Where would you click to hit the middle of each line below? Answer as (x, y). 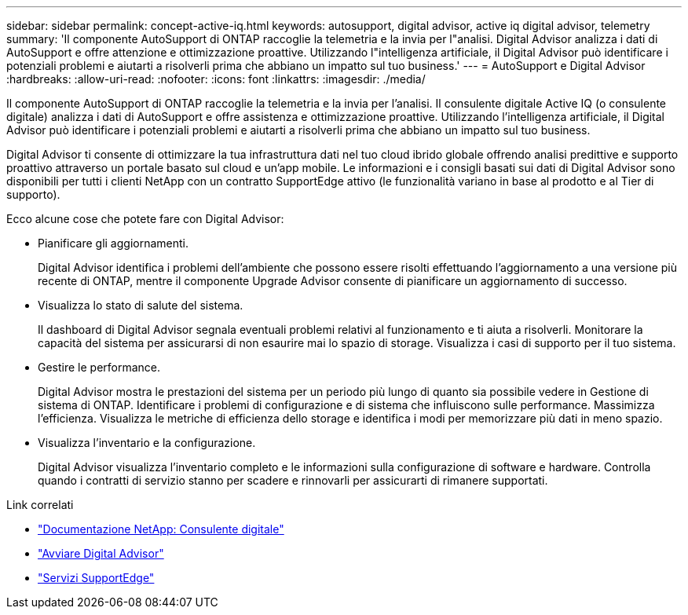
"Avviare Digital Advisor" (101, 553)
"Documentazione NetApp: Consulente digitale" (161, 529)
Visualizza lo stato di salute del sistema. (141, 305)
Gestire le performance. (99, 367)
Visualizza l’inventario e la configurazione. (147, 443)
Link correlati (40, 505)
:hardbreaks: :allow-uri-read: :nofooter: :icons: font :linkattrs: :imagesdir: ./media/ (216, 79)
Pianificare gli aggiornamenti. (113, 243)
